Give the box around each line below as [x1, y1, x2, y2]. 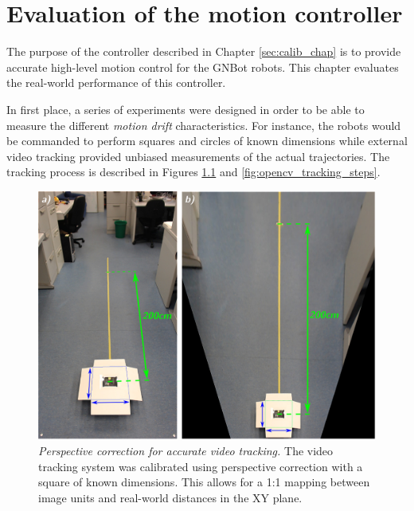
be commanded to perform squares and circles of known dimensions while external [6, 132, 408, 149]
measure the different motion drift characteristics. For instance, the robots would [6, 116, 401, 133]
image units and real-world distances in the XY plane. [38, 489, 303, 505]
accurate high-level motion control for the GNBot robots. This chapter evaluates [6, 58, 399, 75]
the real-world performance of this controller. [6, 74, 226, 91]
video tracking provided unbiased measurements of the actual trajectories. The [6, 147, 390, 164]
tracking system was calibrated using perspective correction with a [38, 458, 363, 474]
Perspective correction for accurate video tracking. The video [38, 442, 334, 459]
